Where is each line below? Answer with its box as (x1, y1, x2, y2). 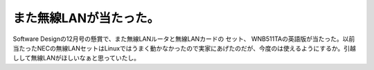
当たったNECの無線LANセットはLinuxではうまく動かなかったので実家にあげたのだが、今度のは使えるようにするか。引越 (12, 44, 356, 52)
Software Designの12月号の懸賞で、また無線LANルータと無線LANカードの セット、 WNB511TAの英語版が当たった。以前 (12, 35, 355, 43)
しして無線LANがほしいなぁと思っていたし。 (12, 54, 141, 62)
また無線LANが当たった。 (12, 10, 160, 26)
